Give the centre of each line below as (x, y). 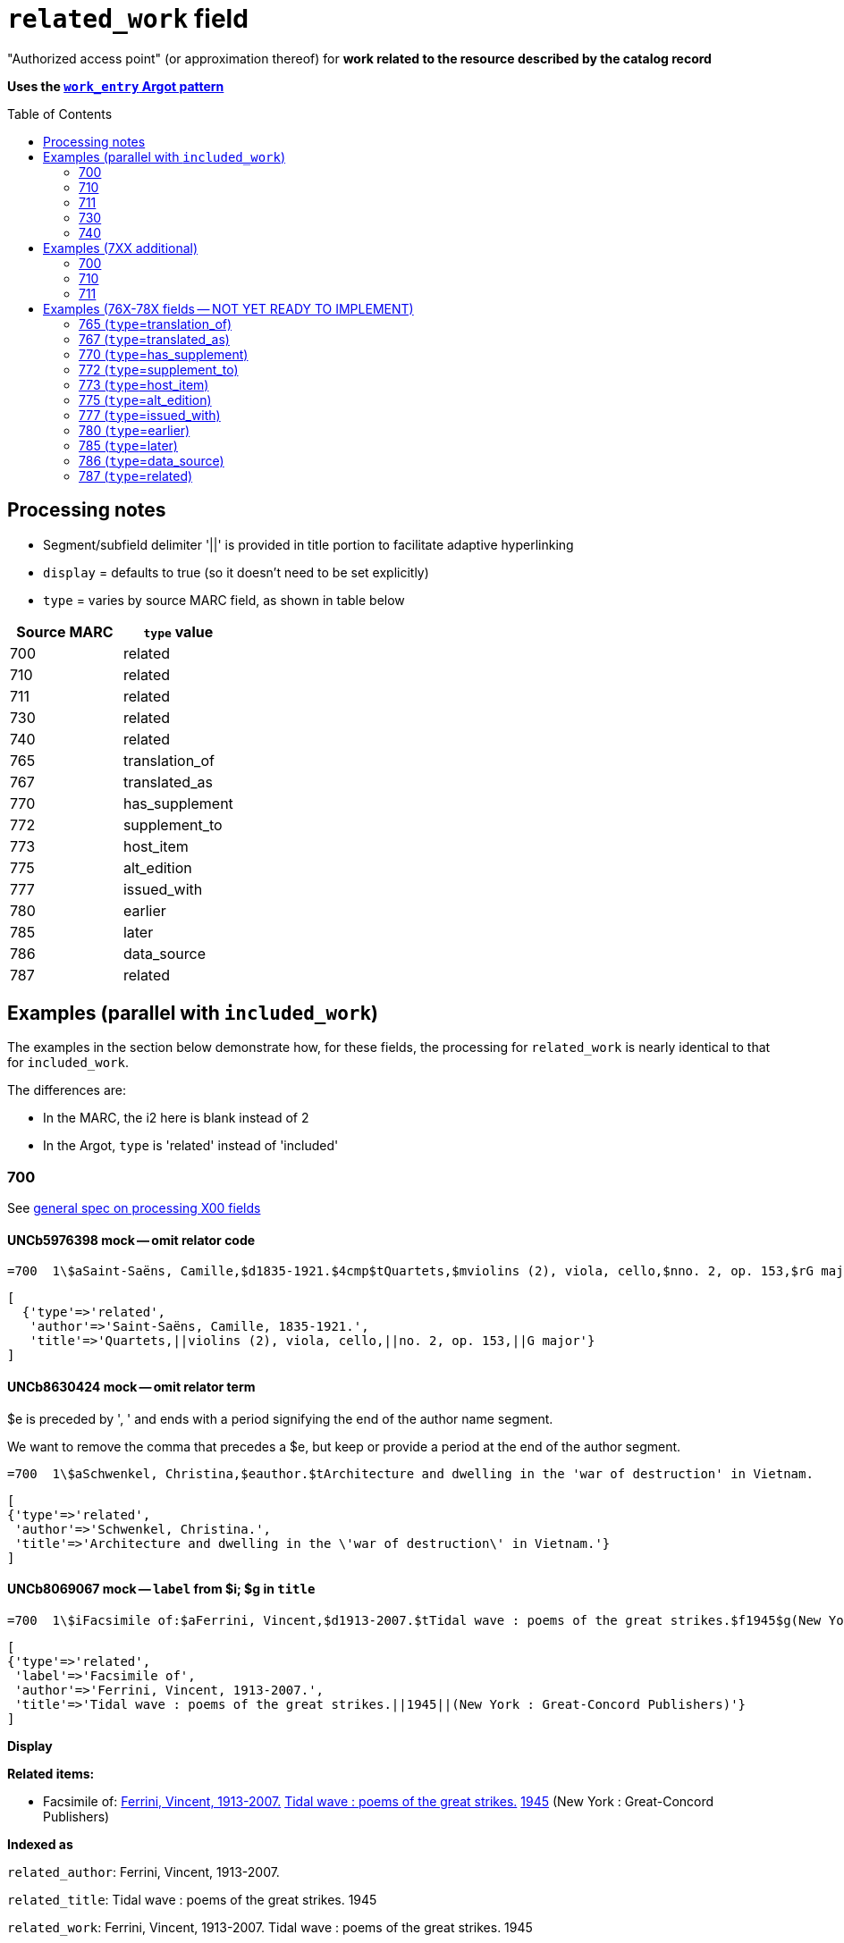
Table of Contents (60, 114)
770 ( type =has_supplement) (164, 354)
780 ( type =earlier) (135, 430)
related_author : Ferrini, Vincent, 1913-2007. (143, 1872)
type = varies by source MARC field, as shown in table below (224, 600)
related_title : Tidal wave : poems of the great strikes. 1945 (192, 1899)
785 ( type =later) (128, 445)
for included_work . (68, 1063)
